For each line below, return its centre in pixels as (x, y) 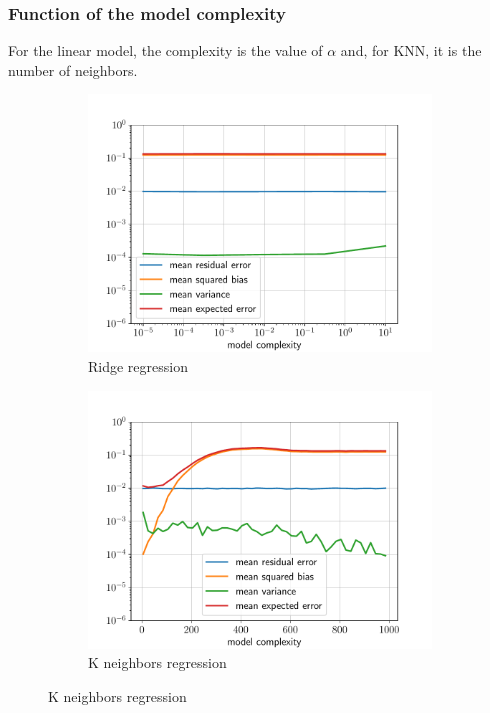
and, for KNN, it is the (411, 50)
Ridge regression (138, 366)
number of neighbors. (73, 69)
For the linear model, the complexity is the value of (165, 50)
